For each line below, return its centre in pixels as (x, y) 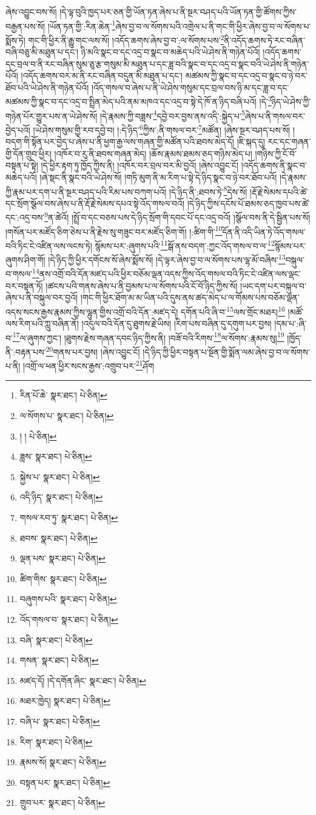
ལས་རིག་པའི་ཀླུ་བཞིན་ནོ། (42, 324)
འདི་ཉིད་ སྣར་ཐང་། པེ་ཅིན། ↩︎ (61, 497)
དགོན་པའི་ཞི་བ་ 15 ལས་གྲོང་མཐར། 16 (233, 310)
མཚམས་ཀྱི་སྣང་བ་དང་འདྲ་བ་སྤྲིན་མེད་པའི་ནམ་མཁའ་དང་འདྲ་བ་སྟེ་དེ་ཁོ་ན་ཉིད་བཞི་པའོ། (131, 102)
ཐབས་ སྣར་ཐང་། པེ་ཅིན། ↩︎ (59, 538)
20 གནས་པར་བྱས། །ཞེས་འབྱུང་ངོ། (93, 350)
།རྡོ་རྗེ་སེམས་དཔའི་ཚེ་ (279, 191)
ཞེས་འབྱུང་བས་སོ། (31, 12)
